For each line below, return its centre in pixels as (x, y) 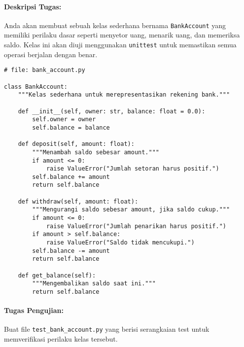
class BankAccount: (36, 87)
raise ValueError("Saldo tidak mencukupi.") (120, 243)
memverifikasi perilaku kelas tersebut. (61, 339)
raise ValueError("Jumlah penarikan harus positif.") (136, 226)
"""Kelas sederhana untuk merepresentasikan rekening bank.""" (124, 95)
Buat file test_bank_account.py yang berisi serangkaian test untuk (107, 329)
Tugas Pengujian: (34, 310)
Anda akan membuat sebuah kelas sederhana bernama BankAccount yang (115, 25)
